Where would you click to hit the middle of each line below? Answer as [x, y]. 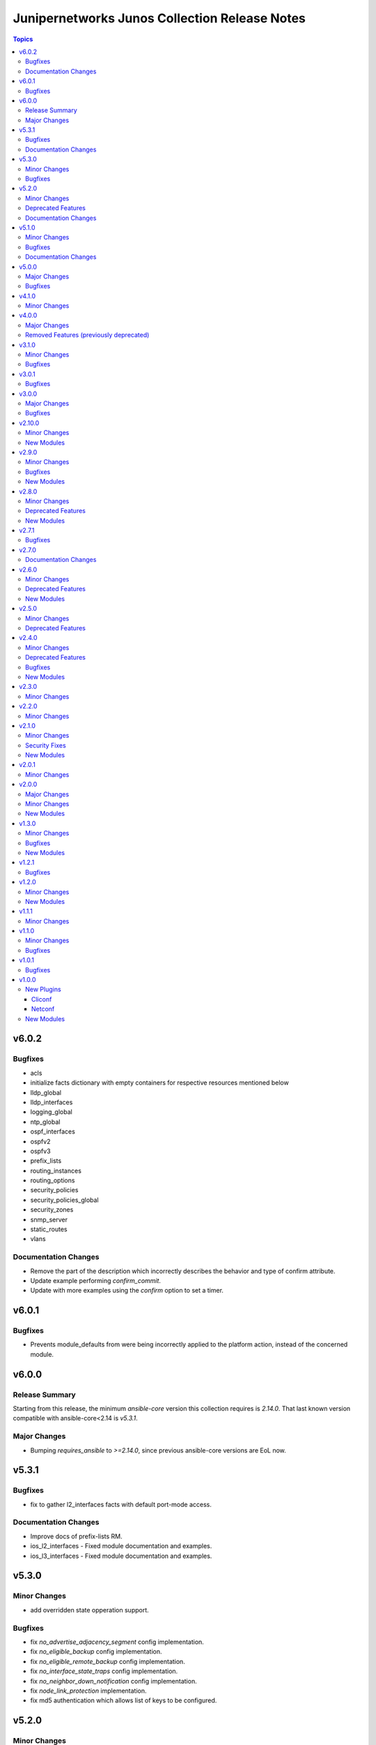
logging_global [51, 1112]
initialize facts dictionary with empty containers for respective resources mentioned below [159, 1083]
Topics [23, 39]
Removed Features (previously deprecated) [87, 335]
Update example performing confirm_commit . [96, 1280]
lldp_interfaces [52, 1102]
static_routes [49, 1229]
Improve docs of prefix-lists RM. [76, 1536]
